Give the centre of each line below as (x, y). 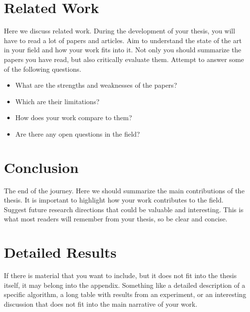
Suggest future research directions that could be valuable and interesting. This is (124, 209)
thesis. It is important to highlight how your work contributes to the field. (114, 200)
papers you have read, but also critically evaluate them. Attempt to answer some (124, 59)
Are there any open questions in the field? (78, 133)
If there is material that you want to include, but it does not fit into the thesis (120, 275)
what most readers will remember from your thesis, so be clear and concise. (116, 219)
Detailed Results (60, 252)
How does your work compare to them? (74, 117)
